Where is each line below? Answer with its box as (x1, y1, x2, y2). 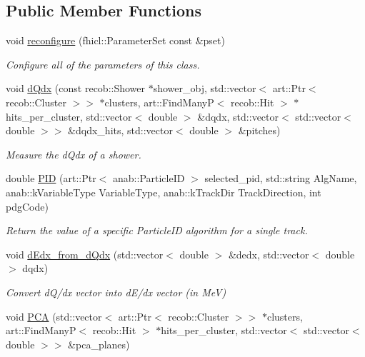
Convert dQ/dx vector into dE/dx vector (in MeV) (6, 284, 226, 299)
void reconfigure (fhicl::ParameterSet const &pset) (6, 33, 225, 48)
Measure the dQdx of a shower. (6, 146, 141, 161)
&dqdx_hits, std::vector (68, 123, 173, 138)
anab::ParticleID (113, 171, 185, 186)
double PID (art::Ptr (6, 171, 96, 186)
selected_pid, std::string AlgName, (204, 171, 357, 186)
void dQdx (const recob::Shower (6, 81, 146, 96)
